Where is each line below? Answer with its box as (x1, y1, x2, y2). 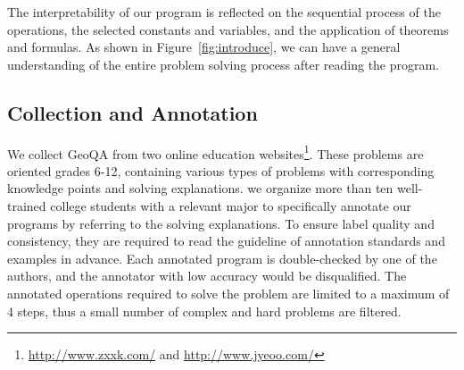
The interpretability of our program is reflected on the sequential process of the (7, 3, 441, 21)
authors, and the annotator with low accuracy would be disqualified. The (7, 266, 407, 285)
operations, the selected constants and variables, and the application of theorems (7, 20, 449, 38)
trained (7, 197, 46, 215)
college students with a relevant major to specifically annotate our (50, 197, 411, 215)
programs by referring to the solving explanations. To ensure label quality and (7, 214, 435, 232)
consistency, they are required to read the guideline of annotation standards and (7, 231, 445, 250)
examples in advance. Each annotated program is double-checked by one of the (7, 248, 437, 267)
